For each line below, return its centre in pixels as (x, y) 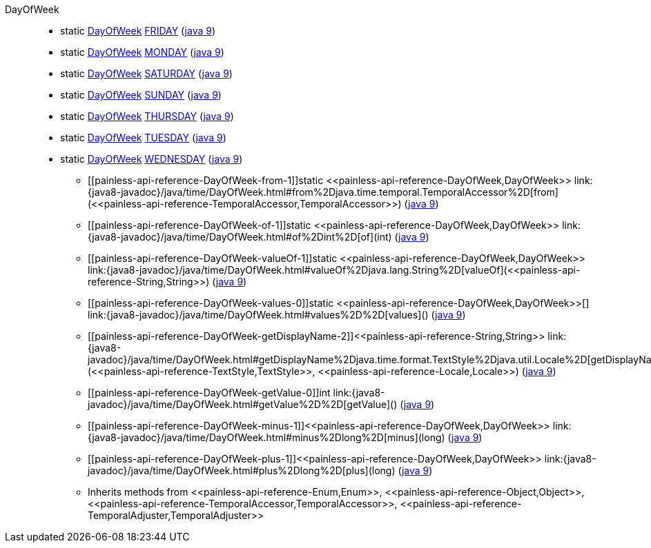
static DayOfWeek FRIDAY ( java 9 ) (138, 31)
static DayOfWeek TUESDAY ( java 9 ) (143, 138)
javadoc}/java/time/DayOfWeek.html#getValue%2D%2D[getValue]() (243, 404)
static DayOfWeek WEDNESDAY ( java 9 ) (152, 159)
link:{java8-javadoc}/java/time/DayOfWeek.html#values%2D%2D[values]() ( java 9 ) (277, 315)
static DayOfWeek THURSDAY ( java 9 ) (147, 116)
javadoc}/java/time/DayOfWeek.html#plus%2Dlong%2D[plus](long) (242, 470)
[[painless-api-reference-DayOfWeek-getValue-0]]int (209, 393)
